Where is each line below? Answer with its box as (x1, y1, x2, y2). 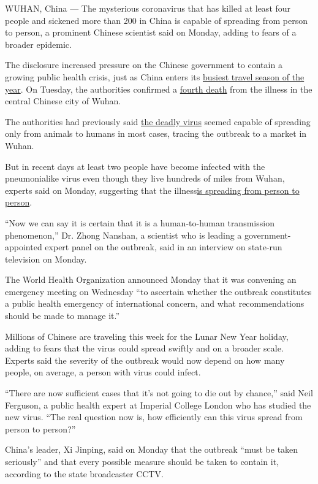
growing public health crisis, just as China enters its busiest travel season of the (5, 70, 305, 83)
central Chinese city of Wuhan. (5, 94, 121, 107)
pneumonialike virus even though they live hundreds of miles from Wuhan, (5, 172, 285, 185)
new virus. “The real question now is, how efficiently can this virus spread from (5, 410, 303, 423)
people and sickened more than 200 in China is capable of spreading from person (5, 13, 308, 26)
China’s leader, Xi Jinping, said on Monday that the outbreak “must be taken (5, 443, 298, 456)
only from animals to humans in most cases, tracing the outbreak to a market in (5, 127, 307, 140)
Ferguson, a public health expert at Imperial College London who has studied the (5, 398, 311, 411)
